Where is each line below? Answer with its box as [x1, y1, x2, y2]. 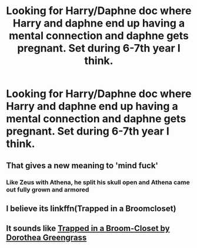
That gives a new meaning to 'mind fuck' [6, 160, 159, 170]
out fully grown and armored [6, 185, 89, 193]
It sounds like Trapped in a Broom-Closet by [6, 223, 170, 233]
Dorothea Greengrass [6, 233, 87, 243]
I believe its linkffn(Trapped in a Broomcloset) [6, 203, 176, 213]
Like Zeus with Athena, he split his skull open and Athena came [6, 178, 190, 186]
